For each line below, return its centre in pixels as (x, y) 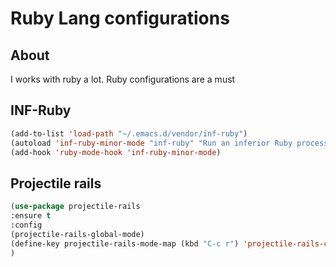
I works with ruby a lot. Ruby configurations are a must (123, 79)
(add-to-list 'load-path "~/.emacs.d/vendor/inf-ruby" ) (129, 133)
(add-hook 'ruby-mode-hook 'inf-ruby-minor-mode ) (116, 152)
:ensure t (31, 216)
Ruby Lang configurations (120, 18)
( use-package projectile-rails (75, 207)
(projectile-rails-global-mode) (77, 234)
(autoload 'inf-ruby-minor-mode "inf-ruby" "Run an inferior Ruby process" (171, 143)
